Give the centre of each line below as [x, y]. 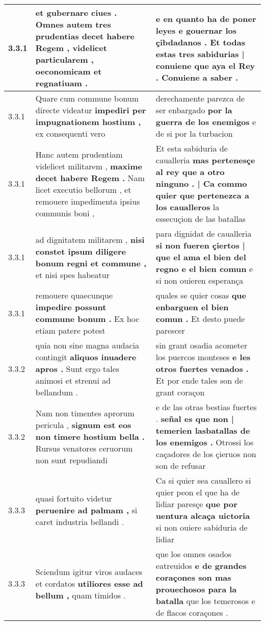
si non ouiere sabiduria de [202, 527]
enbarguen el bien [192, 307]
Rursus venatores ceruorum [84, 448]
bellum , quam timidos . [81, 595]
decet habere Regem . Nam [90, 178]
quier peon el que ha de [197, 492]
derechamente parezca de [200, 98]
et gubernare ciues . [76, 12]
